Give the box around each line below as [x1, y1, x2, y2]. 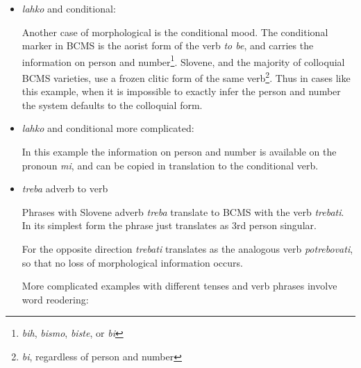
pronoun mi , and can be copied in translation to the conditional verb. [22, 158, 319, 172]
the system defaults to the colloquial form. [22, 97, 203, 112]
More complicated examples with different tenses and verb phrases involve [22, 278, 337, 293]
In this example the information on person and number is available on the [22, 144, 337, 159]
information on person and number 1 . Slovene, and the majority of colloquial [22, 52, 345, 69]
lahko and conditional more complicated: [22, 121, 194, 135]
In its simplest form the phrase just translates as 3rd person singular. [22, 218, 317, 233]
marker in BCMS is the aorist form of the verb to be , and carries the [22, 38, 314, 53]
